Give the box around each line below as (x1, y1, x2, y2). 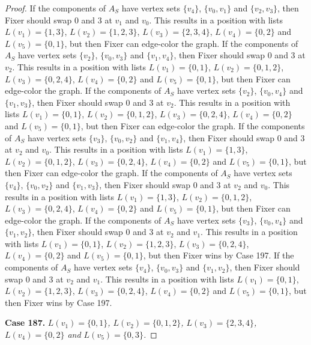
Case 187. (5, 316, 46, 329)
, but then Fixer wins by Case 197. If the (143, 249, 294, 261)
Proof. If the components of (5, 2, 106, 14)
